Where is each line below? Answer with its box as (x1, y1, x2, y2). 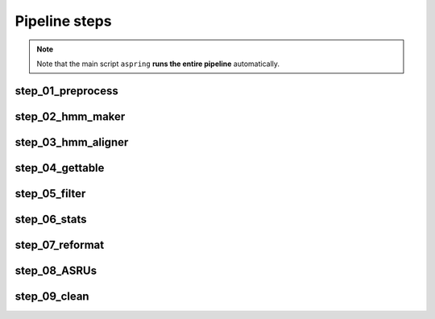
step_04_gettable (14, 161, 105, 175)
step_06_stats (14, 212, 87, 226)
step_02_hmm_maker (14, 110, 126, 123)
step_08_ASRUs (14, 263, 97, 277)
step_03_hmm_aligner (14, 135, 129, 149)
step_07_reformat (14, 238, 105, 251)
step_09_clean (14, 289, 89, 303)
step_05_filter (14, 186, 86, 201)
